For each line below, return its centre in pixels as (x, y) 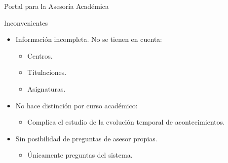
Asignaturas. (46, 88)
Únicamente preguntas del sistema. (80, 155)
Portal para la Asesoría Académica (57, 6)
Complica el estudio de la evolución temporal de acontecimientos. (126, 122)
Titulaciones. (47, 72)
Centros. (40, 55)
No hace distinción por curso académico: (76, 105)
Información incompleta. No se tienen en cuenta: (89, 39)
